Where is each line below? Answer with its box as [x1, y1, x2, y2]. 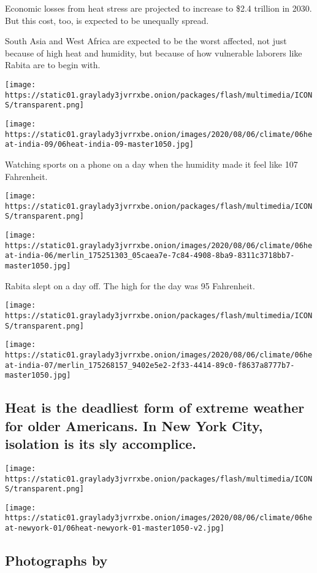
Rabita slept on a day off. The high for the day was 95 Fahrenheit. [5, 279, 255, 292]
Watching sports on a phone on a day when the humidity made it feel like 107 [5, 157, 298, 170]
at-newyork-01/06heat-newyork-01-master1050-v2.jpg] [5, 524, 224, 533]
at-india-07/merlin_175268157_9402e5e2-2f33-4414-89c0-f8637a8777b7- [5, 361, 295, 370]
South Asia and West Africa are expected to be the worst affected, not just [5, 34, 287, 47]
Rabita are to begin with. [5, 58, 101, 71]
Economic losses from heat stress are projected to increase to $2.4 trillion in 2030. [5, 2, 312, 14]
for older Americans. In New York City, [5, 416, 263, 435]
